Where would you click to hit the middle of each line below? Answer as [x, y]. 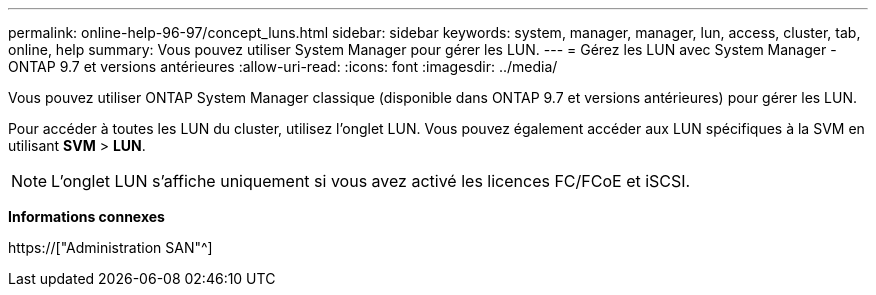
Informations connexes [86, 216]
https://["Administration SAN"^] [110, 247]
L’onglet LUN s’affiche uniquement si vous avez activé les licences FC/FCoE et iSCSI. [371, 181]
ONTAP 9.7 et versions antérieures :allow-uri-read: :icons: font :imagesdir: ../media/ [283, 66]
